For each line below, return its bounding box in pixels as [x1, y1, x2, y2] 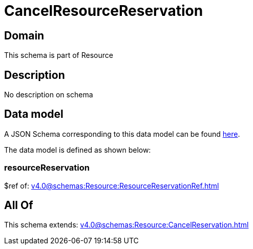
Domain [4, 29, 45, 42]
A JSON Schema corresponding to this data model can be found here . [4, 129, 240, 138]
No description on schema [4, 90, 93, 99]
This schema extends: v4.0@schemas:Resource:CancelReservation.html [4, 220, 249, 230]
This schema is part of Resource [4, 51, 113, 60]
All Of [4, 199, 33, 212]
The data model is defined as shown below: [4, 145, 151, 154]
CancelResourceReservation [4, 2, 203, 19]
